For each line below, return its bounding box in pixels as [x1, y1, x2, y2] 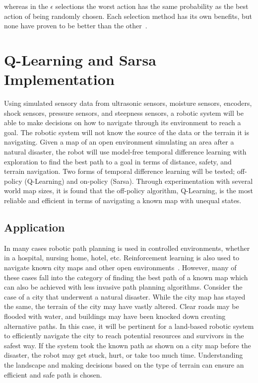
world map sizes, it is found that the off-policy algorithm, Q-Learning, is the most [4, 185, 253, 196]
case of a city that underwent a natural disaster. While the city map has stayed [4, 291, 246, 302]
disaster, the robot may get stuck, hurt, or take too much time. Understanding [4, 350, 243, 360]
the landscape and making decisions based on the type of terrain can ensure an [4, 359, 244, 370]
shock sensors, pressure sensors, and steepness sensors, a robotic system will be [4, 107, 244, 118]
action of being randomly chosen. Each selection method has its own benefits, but [4, 10, 252, 21]
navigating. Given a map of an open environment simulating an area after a [4, 137, 234, 147]
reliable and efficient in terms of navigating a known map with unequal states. [4, 195, 242, 206]
